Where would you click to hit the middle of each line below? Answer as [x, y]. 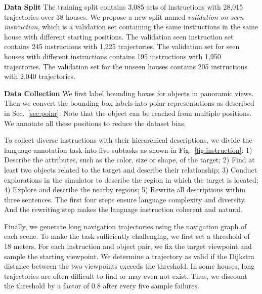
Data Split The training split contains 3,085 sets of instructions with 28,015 [124, 7]
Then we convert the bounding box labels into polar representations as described [129, 103]
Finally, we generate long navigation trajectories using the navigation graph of [125, 226]
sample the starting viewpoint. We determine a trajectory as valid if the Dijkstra [129, 256]
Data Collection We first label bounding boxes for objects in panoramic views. [129, 93]
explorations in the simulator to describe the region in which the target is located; [131, 179]
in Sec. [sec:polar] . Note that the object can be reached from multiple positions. [128, 113]
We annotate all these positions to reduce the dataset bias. [95, 123]
